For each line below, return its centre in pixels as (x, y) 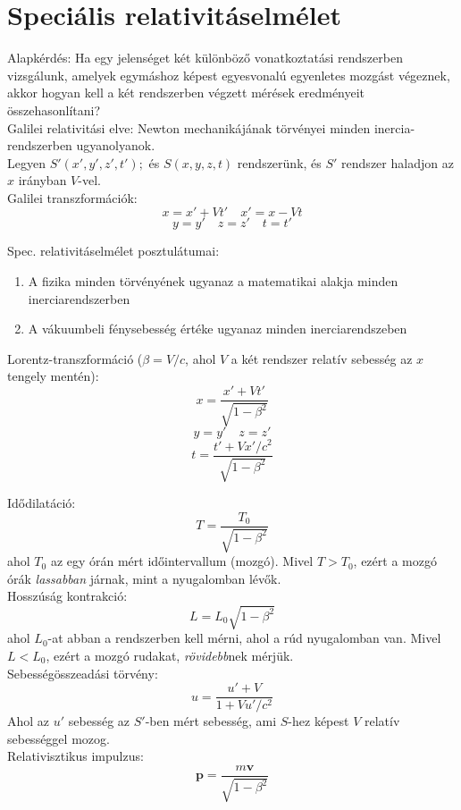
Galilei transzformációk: (72, 197)
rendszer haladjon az (398, 162)
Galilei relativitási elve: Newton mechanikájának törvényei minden (189, 127)
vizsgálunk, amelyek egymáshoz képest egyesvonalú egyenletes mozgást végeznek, (229, 75)
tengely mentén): (53, 376)
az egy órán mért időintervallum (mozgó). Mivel (182, 561)
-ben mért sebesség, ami (211, 721)
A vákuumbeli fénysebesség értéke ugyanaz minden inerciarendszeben (218, 329)
